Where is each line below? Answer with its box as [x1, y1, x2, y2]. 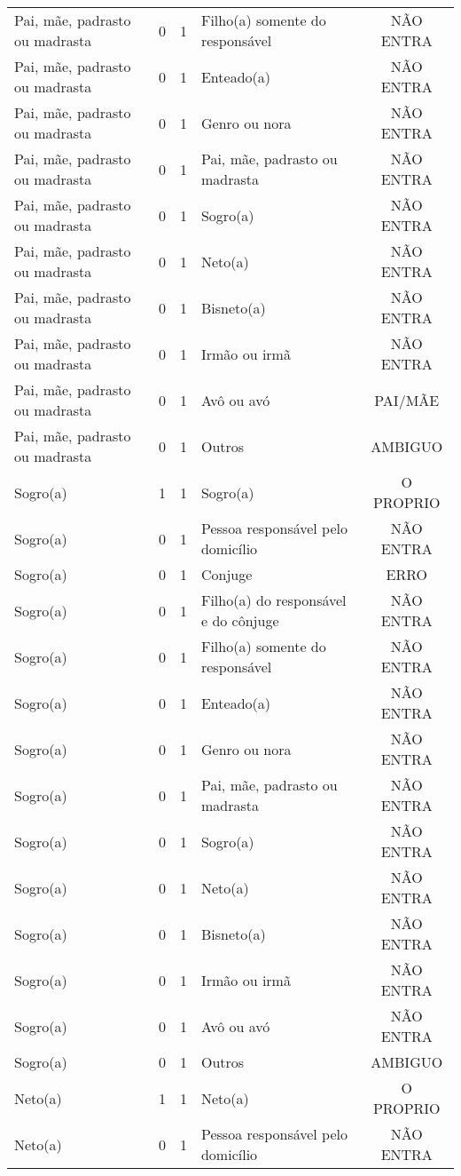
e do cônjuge [200, 610, 279, 631]
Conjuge [200, 564, 253, 584]
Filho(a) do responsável [200, 590, 347, 610]
